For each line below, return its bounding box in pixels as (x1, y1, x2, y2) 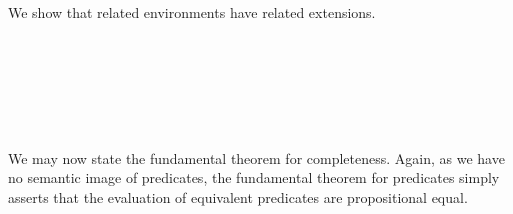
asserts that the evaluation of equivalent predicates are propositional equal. (8, 186, 468, 207)
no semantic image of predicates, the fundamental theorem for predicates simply (8, 167, 500, 188)
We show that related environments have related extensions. (8, 2, 376, 22)
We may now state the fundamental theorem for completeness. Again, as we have (8, 147, 505, 168)
